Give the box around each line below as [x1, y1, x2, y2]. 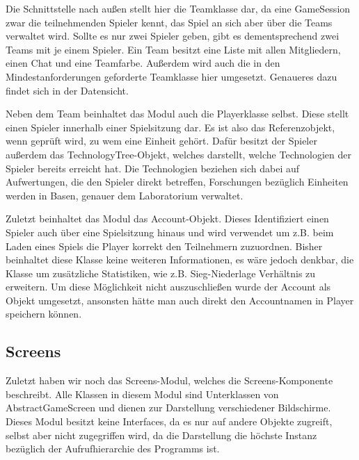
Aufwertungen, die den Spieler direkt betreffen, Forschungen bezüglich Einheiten [6, 174, 349, 189]
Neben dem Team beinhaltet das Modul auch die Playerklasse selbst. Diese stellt [6, 106, 349, 121]
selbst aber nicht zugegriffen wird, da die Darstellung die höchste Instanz [6, 427, 317, 442]
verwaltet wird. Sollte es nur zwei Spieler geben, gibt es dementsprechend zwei [6, 28, 340, 43]
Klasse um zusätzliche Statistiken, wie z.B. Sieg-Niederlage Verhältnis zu [6, 265, 316, 280]
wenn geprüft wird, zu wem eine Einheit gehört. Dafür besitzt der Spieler [6, 133, 317, 148]
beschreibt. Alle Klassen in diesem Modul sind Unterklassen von [6, 386, 279, 401]
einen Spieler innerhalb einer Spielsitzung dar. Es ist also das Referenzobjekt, [6, 120, 335, 134]
